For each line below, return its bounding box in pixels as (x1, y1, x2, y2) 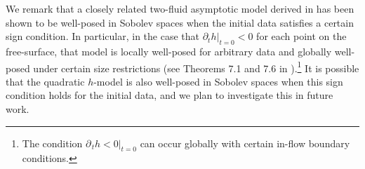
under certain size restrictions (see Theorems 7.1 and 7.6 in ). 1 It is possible (33, 58, 359, 75)
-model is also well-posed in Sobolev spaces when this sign (93, 74, 343, 88)
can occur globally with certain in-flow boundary (140, 135, 350, 150)
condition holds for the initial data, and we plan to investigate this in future (6, 88, 333, 102)
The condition (22, 135, 83, 150)
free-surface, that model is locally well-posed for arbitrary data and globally (6, 43, 332, 58)
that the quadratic (6, 74, 85, 88)
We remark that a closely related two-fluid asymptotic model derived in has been (6, 1, 354, 15)
